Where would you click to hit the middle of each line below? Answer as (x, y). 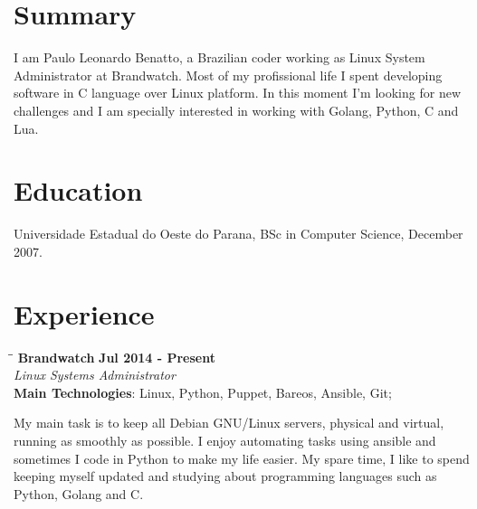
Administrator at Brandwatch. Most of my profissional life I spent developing (228, 75)
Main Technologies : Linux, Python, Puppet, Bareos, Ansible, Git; (203, 392)
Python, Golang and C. (79, 493)
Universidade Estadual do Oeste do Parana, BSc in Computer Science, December (238, 234)
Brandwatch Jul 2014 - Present (116, 357)
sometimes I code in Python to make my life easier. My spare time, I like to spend (242, 458)
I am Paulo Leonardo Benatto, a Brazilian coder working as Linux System (219, 57)
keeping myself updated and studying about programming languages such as (225, 476)
